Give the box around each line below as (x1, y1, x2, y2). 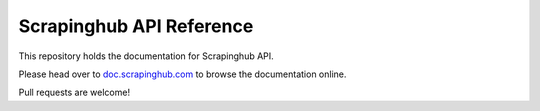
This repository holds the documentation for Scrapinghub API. (18, 50, 274, 62)
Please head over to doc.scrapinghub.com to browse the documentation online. (18, 68, 347, 80)
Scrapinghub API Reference (18, 15, 254, 37)
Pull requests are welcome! (18, 86, 130, 99)
